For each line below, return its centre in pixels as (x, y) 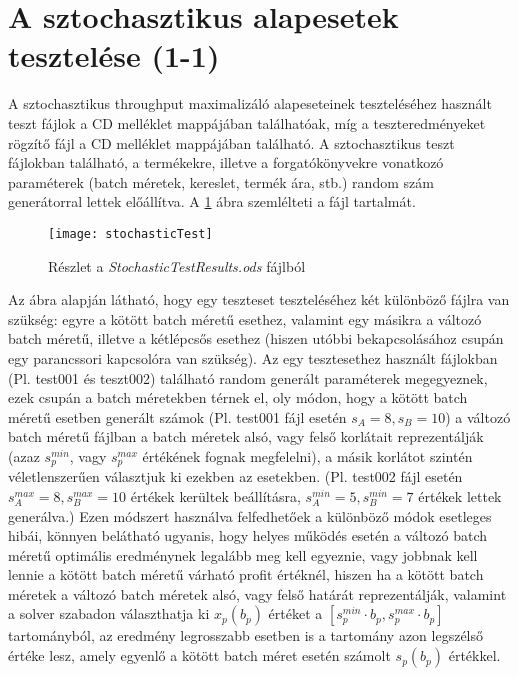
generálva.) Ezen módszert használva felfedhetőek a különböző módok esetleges (250, 515)
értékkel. (474, 655)
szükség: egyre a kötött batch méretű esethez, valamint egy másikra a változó (245, 318)
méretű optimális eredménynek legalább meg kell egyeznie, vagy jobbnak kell (243, 554)
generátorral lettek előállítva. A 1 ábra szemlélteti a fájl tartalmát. (212, 201)
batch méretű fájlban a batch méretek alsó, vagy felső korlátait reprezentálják (246, 436)
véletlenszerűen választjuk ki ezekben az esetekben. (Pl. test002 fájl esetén (235, 476)
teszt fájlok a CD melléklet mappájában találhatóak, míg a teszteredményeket (247, 122)
